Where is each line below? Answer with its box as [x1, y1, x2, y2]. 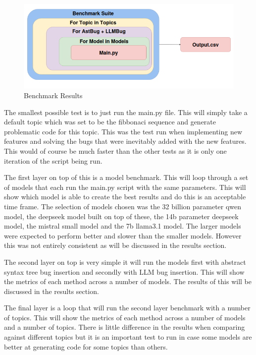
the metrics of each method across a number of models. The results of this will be [4, 276, 252, 287]
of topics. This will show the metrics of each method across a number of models [4, 312, 246, 322]
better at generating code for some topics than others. [4, 341, 168, 352]
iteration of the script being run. [4, 155, 102, 166]
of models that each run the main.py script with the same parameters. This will [4, 181, 246, 192]
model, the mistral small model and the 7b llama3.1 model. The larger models [4, 221, 241, 231]
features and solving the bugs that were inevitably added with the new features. [4, 136, 247, 146]
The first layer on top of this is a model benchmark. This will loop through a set [4, 172, 249, 182]
